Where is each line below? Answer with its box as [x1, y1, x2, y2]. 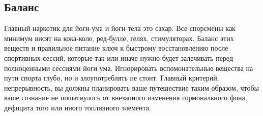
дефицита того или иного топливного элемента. [4, 102, 151, 112]
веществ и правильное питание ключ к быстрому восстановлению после [4, 43, 228, 53]
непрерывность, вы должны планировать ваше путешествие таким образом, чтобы [4, 82, 259, 93]
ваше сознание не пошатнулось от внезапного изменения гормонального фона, [4, 92, 247, 103]
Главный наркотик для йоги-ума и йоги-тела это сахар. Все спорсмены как [4, 23, 236, 33]
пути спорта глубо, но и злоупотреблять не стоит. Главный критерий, [4, 72, 219, 83]
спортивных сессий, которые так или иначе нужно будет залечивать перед [4, 52, 233, 63]
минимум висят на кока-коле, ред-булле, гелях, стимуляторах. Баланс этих [4, 32, 234, 43]
